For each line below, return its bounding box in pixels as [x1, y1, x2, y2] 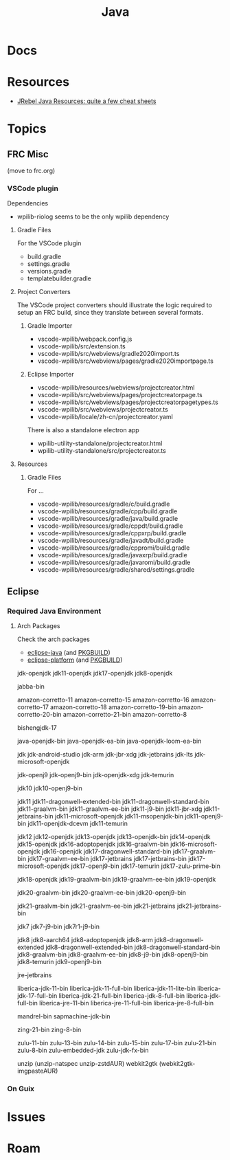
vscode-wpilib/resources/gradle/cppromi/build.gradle [37, 544, 190, 552]
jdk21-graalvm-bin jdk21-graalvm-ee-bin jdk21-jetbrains [16, 902, 176, 911]
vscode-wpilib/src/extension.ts [37, 342, 126, 350]
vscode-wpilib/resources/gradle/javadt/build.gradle [37, 537, 184, 545]
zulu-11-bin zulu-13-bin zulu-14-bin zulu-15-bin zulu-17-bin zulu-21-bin [16, 1039, 216, 1047]
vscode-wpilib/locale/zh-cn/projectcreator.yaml [37, 413, 173, 421]
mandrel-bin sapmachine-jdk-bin [16, 1012, 111, 1020]
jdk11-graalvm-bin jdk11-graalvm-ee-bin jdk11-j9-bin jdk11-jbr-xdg [16, 805, 203, 813]
